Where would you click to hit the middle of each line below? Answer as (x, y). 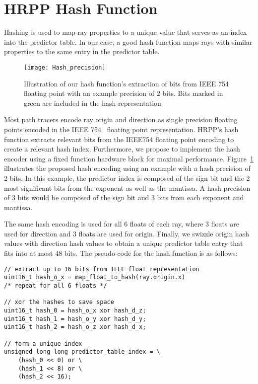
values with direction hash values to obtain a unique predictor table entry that (124, 243)
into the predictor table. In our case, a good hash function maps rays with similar (128, 41)
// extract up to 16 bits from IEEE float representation (102, 269)
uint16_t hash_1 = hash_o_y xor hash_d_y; (75, 319)
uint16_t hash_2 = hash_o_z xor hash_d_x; (75, 327)
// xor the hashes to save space (59, 302)
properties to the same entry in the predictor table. (82, 51)
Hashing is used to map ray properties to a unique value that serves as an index (126, 32)
